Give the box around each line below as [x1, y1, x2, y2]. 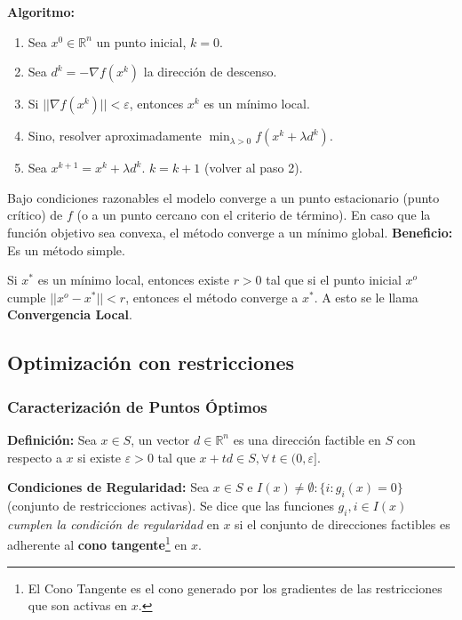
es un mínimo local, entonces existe [37, 270, 229, 289]
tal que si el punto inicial [266, 270, 402, 289]
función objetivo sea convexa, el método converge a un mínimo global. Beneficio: [7, 222, 453, 241]
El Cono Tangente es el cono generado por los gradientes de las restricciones [28, 578, 442, 597]
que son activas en [28, 596, 128, 615]
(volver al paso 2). [203, 158, 303, 177]
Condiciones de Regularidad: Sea [7, 478, 210, 496]
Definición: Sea [7, 430, 97, 448]
